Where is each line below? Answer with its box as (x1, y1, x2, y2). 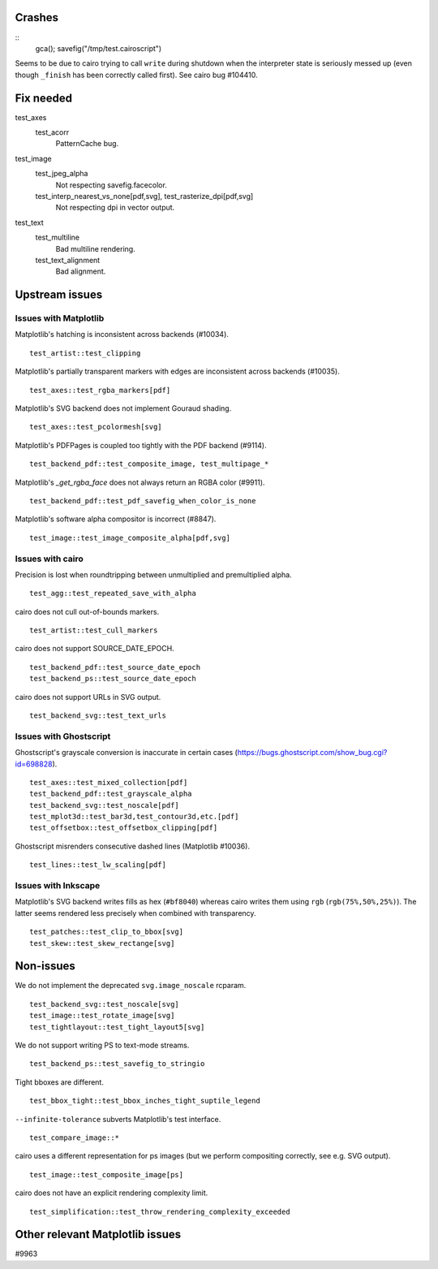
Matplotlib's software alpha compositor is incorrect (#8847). (15, 514, 217, 524)
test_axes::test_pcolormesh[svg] (29, 422, 162, 432)
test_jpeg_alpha (35, 169, 88, 179)
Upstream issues (15, 288, 103, 302)
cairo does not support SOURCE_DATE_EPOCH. (15, 644, 174, 654)
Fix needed (15, 91, 73, 105)
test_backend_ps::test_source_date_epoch (29, 674, 196, 684)
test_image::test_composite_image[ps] (29, 1170, 184, 1179)
